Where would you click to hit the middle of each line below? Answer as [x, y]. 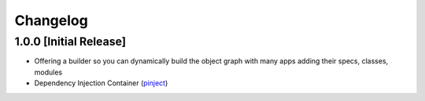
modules [48, 72]
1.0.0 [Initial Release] [70, 41]
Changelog [51, 20]
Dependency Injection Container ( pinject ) [101, 83]
